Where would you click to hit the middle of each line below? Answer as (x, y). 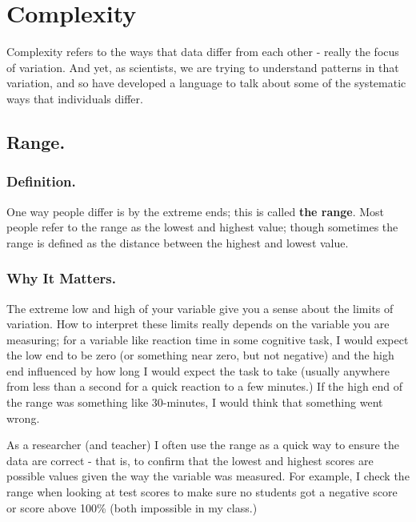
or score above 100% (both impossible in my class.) (132, 507)
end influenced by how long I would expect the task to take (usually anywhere (198, 370)
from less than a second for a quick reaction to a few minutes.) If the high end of (205, 386)
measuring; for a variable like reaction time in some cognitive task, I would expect (208, 339)
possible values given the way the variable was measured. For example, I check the (208, 476)
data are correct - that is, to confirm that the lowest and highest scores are (190, 460)
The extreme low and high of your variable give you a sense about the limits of (200, 308)
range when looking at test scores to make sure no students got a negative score (202, 492)
